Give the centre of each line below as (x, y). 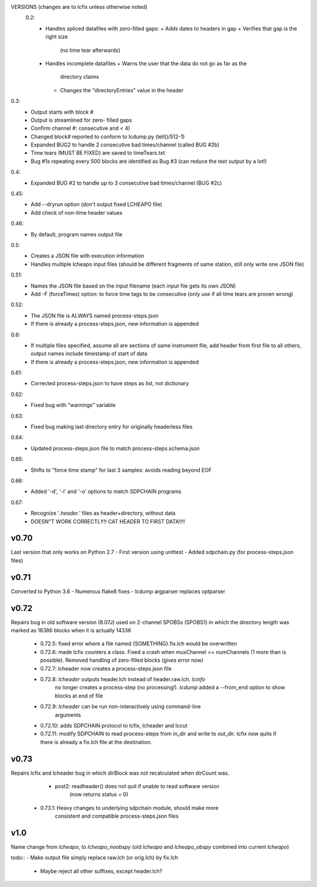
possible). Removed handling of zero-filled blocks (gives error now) (122, 660)
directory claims (80, 77)
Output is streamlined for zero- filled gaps (81, 120)
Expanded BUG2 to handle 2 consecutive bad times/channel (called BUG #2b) (125, 145)
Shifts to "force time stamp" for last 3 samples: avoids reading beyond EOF (121, 470)
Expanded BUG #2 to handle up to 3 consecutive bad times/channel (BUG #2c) (127, 183)
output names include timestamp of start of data (89, 354)
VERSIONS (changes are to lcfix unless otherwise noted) (79, 7)
